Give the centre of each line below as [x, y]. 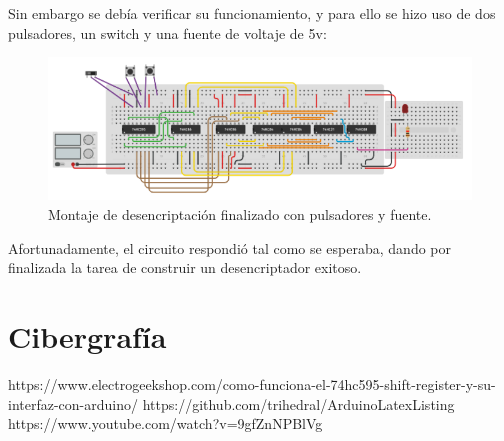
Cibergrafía [87, 335]
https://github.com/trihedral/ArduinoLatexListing [298, 403]
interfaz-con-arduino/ [73, 403]
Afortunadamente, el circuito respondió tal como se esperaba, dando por [230, 247]
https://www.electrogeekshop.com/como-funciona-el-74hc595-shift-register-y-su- [252, 383]
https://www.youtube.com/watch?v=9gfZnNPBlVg [165, 423]
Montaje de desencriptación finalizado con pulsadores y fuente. [240, 214]
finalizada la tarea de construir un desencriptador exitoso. [185, 267]
